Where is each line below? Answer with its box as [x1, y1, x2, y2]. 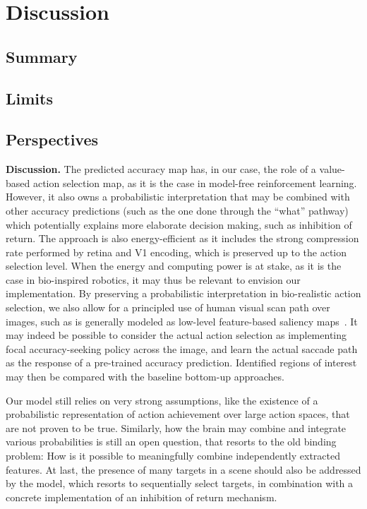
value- [319, 162, 345, 176]
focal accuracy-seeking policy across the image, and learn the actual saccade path [6, 341, 358, 356]
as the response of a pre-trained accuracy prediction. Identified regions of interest [6, 355, 357, 370]
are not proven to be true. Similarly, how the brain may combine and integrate [6, 420, 347, 435]
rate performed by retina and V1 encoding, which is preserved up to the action [6, 244, 347, 259]
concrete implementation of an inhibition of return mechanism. [6, 489, 277, 504]
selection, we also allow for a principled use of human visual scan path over [6, 300, 330, 315]
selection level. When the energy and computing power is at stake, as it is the [6, 258, 342, 273]
